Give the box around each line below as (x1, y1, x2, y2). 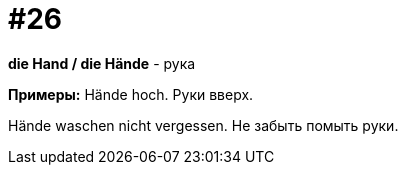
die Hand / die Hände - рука (8, 54, 196, 72)
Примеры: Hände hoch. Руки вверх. (8, 85, 254, 103)
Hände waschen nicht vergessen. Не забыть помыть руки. (8, 116, 399, 134)
